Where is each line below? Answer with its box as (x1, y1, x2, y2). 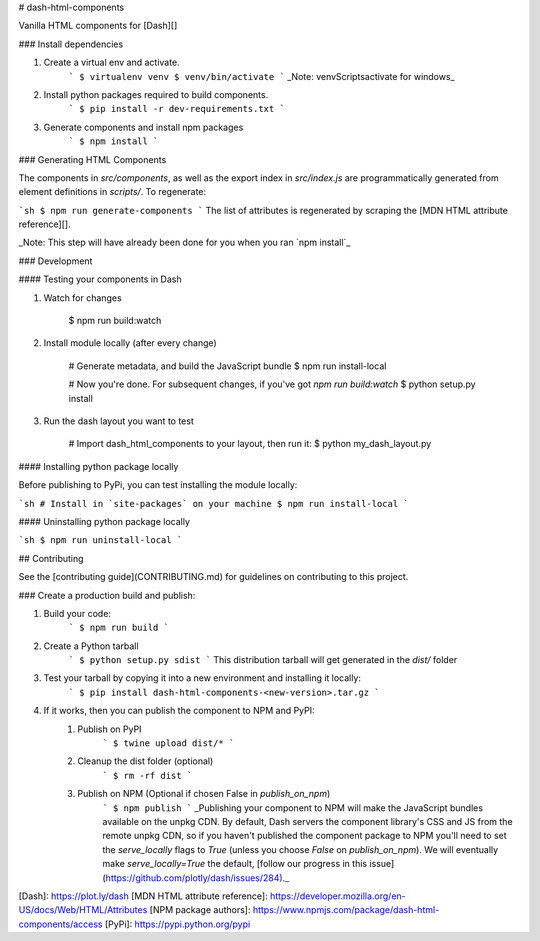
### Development (18, 255, 93, 267)
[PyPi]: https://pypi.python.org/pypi (104, 918, 251, 930)
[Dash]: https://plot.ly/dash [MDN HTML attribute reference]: (18, 890, 269, 902)
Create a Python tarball (43, 640, 139, 652)
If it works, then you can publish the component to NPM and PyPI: (43, 705, 315, 717)
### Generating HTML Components (18, 153, 167, 165)
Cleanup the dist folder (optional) (77, 755, 214, 767)
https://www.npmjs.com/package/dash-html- (252, 904, 440, 916)
